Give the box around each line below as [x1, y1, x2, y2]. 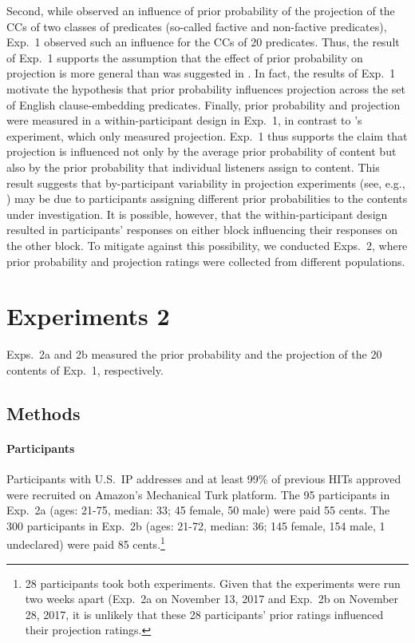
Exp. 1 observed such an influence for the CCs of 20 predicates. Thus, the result [6, 34, 400, 50]
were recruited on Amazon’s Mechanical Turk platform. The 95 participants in [6, 486, 390, 502]
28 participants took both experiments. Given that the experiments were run [25, 574, 401, 591]
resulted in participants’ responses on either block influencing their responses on [6, 221, 398, 238]
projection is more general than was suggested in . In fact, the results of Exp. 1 [6, 65, 396, 81]
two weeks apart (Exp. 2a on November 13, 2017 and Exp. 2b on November [25, 590, 399, 607]
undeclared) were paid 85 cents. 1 [6, 534, 165, 553]
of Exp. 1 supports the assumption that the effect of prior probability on [6, 49, 363, 65]
